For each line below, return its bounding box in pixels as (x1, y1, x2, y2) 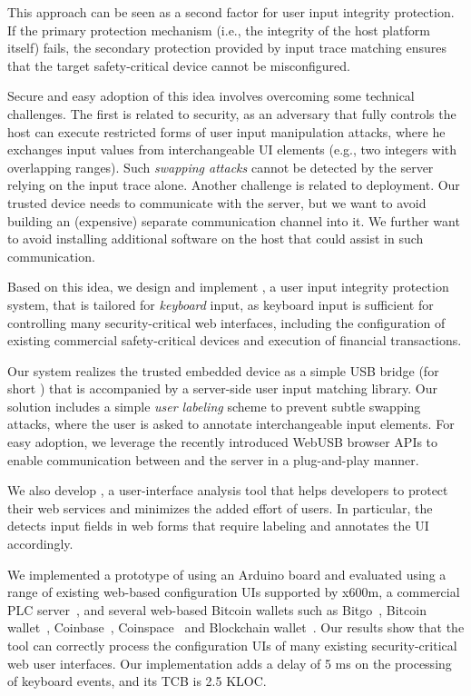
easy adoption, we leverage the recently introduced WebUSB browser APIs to (7, 433, 438, 452)
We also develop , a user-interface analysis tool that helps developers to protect (7, 481, 448, 500)
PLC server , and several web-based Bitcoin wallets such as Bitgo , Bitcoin (7, 600, 427, 619)
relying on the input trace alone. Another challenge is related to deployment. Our (7, 175, 460, 194)
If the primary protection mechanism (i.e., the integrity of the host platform (7, 20, 430, 39)
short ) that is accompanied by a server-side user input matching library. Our (7, 379, 437, 398)
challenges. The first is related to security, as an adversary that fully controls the (7, 104, 456, 123)
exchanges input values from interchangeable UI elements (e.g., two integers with (7, 140, 457, 159)
